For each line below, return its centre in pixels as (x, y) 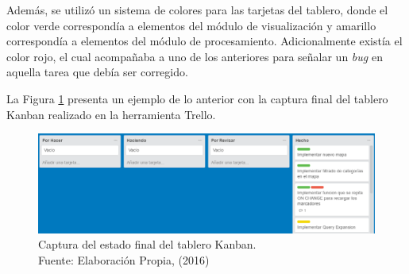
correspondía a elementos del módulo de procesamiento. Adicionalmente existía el (204, 41)
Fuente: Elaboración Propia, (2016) (124, 259)
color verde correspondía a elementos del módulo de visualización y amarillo (191, 25)
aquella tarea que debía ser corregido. (97, 72)
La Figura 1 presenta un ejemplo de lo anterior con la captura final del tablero (197, 98)
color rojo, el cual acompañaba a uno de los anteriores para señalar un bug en (195, 56)
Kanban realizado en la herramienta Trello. (111, 114)
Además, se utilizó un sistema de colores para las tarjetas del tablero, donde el (197, 10)
